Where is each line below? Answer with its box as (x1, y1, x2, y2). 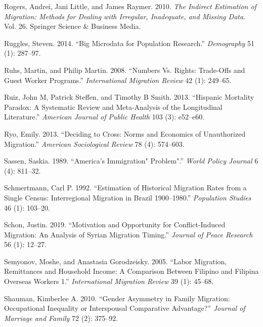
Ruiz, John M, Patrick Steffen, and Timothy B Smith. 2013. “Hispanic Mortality (4, 92, 254, 102)
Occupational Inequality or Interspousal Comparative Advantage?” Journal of (4, 303, 245, 313)
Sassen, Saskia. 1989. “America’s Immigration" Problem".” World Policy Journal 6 (4, 155, 258, 166)
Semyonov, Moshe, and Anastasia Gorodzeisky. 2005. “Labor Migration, (4, 256, 227, 266)
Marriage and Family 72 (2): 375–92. (4, 312, 118, 323)
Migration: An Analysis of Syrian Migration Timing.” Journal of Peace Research (4, 229, 253, 239)
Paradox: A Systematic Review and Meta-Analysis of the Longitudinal (4, 101, 223, 112)
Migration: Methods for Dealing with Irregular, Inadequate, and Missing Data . (4, 11, 245, 21)
